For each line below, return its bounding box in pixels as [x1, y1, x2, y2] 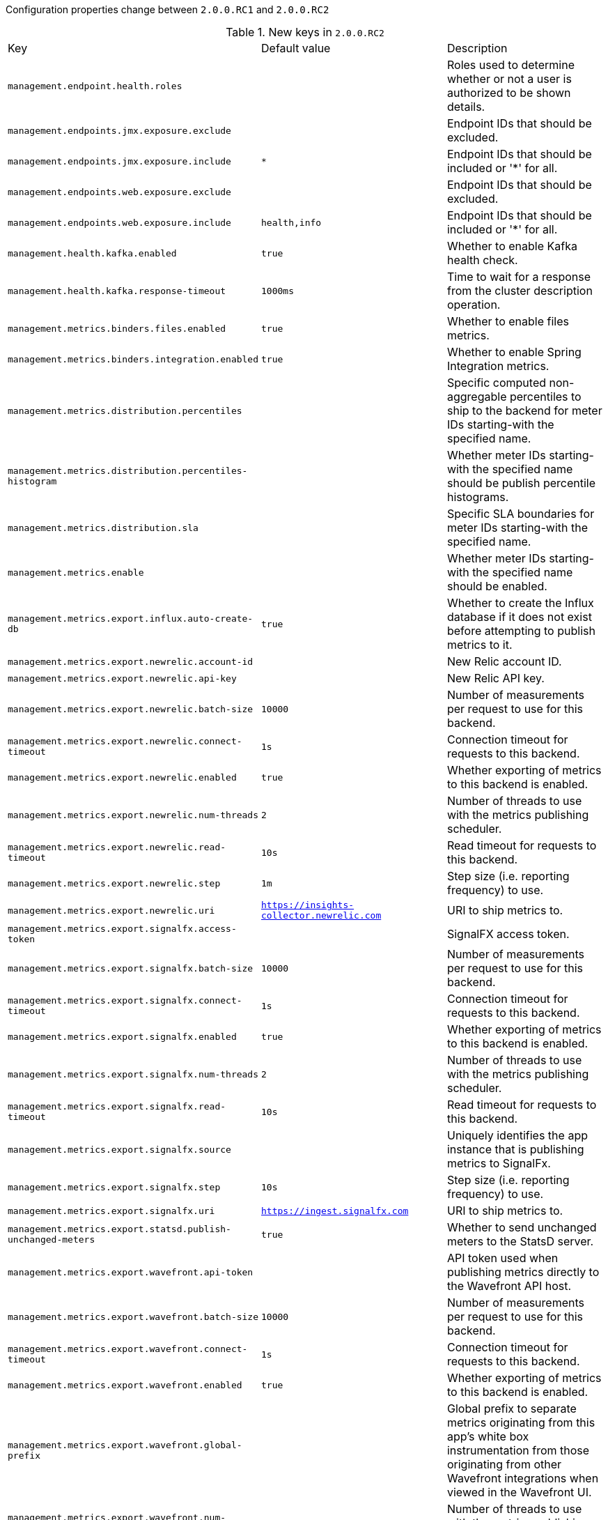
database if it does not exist [446, 610, 592, 624]
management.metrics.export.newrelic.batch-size [8, 703, 254, 714]
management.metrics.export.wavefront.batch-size [8, 1311, 259, 1322]
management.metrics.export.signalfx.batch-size [8, 962, 254, 974]
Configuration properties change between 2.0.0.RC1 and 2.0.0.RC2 [6, 3, 329, 15]
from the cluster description [446, 284, 593, 298]
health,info [261, 217, 322, 228]
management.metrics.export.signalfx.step [8, 1181, 221, 1192]
